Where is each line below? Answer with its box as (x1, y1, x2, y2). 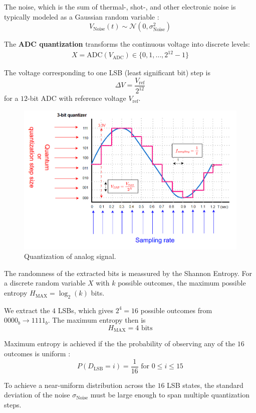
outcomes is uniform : (4, 348, 71, 359)
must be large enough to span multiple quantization (90, 389, 249, 400)
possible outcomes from (140, 305, 212, 315)
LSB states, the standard (167, 379, 243, 390)
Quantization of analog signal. (24, 251, 116, 261)
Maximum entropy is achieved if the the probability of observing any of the (4, 338, 235, 349)
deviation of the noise (4, 389, 70, 400)
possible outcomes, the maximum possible (118, 278, 246, 288)
